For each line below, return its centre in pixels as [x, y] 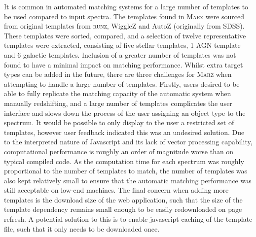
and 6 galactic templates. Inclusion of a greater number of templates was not [120, 54]
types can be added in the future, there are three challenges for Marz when [118, 74]
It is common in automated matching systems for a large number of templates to [126, 6]
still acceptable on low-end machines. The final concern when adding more [116, 190]
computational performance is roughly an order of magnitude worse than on [119, 151]
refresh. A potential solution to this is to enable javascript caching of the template [128, 219]
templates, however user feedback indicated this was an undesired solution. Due [124, 132]
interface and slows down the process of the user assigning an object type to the [125, 113]
